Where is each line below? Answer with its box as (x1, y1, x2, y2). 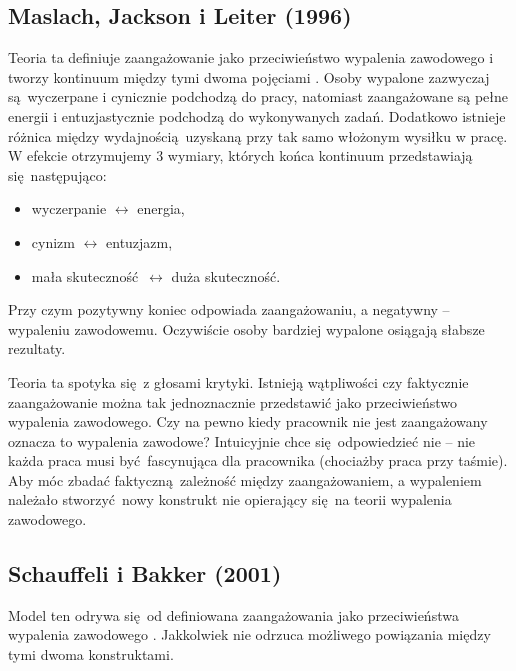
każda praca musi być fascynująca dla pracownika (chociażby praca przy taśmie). (8, 450, 508, 471)
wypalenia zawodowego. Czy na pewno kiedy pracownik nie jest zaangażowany (8, 411, 488, 432)
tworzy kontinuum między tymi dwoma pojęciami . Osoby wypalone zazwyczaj (8, 66, 490, 87)
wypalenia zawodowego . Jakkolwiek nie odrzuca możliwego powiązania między (8, 624, 491, 645)
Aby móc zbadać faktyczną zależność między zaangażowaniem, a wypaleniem (8, 469, 482, 490)
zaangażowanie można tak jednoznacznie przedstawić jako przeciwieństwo (8, 391, 457, 412)
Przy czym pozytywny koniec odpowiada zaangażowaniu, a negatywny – (8, 299, 450, 320)
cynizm (31, 231, 75, 252)
